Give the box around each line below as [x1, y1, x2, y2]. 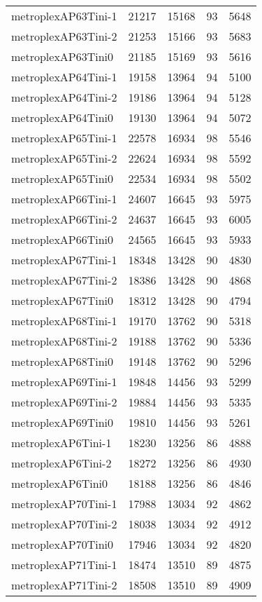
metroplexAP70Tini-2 [11, 516, 117, 532]
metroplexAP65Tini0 [11, 170, 114, 186]
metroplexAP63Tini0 [11, 48, 114, 64]
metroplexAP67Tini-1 [11, 252, 117, 268]
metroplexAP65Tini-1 [11, 130, 117, 146]
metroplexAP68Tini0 [11, 353, 114, 369]
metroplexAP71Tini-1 [11, 556, 117, 573]
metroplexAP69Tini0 [11, 414, 114, 430]
